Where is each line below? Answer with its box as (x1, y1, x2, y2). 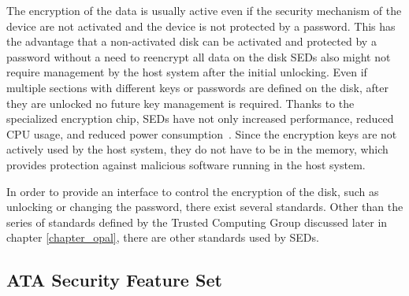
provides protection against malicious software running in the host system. (6, 156, 366, 172)
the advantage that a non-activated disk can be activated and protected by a (6, 33, 377, 50)
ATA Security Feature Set (6, 268, 222, 292)
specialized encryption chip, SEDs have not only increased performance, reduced (6, 110, 394, 127)
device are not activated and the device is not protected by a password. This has (6, 17, 396, 34)
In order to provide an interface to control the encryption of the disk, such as (6, 183, 379, 199)
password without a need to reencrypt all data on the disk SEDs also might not (6, 48, 391, 65)
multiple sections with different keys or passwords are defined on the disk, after (6, 79, 389, 95)
